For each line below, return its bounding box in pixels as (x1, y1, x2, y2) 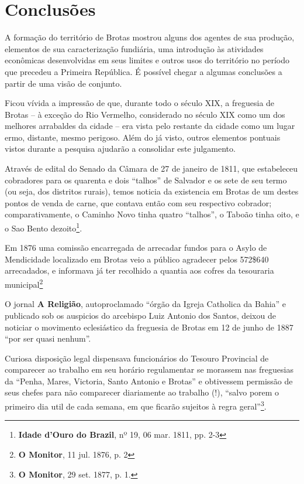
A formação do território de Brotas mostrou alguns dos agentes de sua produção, (5, 31, 295, 43)
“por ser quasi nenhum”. (5, 332, 91, 345)
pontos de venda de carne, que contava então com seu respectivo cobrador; (5, 196, 272, 209)
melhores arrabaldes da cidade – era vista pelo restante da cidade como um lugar (5, 120, 295, 132)
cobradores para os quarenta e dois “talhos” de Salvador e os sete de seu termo (5, 173, 287, 186)
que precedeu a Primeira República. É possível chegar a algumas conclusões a (5, 65, 282, 77)
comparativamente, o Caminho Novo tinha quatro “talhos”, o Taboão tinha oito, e (5, 208, 299, 220)
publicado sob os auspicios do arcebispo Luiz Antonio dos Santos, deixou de (5, 309, 276, 321)
